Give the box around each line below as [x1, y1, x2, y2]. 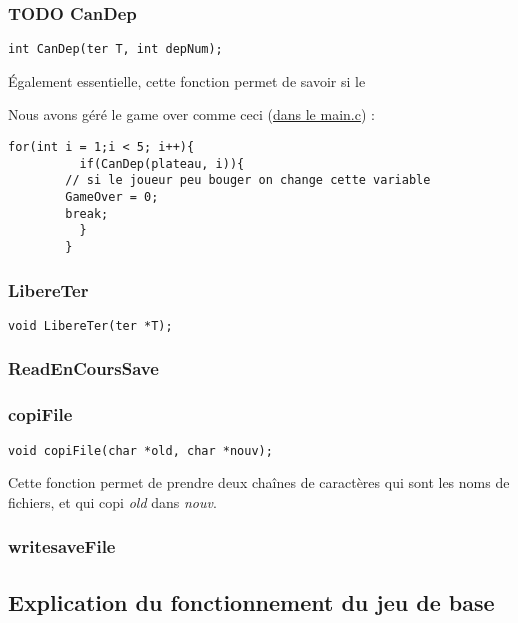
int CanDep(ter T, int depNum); [8, 42, 223, 57]
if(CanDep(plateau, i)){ [79, 156, 245, 171]
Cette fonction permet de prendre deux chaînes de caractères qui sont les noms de [8, 472, 510, 493]
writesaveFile [8, 534, 116, 559]
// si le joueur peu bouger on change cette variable [65, 173, 431, 188]
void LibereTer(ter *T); [8, 318, 173, 333]
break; [65, 206, 109, 221]
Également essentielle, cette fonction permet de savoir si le [8, 70, 366, 91]
